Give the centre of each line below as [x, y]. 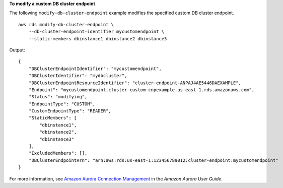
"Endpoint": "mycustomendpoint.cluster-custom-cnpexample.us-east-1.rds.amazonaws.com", [141, 90]
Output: [17, 50]
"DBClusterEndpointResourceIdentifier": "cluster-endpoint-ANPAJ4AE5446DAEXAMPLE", [135, 83]
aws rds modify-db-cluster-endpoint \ [66, 24]
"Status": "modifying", [58, 97]
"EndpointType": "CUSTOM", [62, 104]
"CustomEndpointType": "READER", [70, 111]
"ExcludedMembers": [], [58, 153]
